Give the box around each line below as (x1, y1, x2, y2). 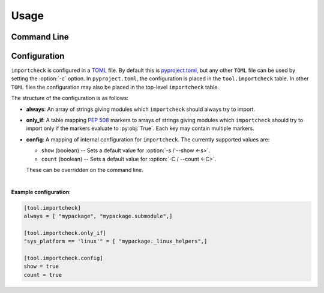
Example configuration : (11, 188, 71, 195)
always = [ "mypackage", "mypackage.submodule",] (23, 213, 173, 220)
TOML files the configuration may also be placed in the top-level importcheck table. (11, 83, 219, 90)
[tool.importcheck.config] (23, 255, 103, 262)
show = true (23, 263, 59, 270)
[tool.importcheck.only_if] (23, 229, 106, 236)
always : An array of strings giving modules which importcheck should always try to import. (26, 105, 255, 113)
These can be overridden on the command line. (26, 166, 143, 173)
